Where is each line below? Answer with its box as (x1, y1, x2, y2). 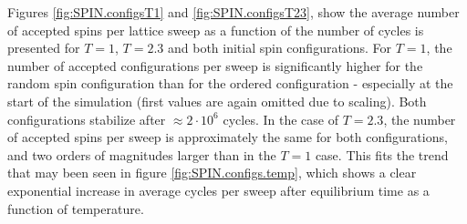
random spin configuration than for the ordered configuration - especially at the (7, 74, 453, 93)
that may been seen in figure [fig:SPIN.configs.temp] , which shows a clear (7, 163, 417, 182)
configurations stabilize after (7, 109, 166, 128)
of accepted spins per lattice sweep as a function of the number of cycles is (7, 20, 424, 39)
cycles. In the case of (223, 109, 338, 128)
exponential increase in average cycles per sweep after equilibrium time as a (7, 180, 430, 199)
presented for (7, 38, 80, 57)
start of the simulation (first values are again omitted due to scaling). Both (7, 91, 427, 110)
